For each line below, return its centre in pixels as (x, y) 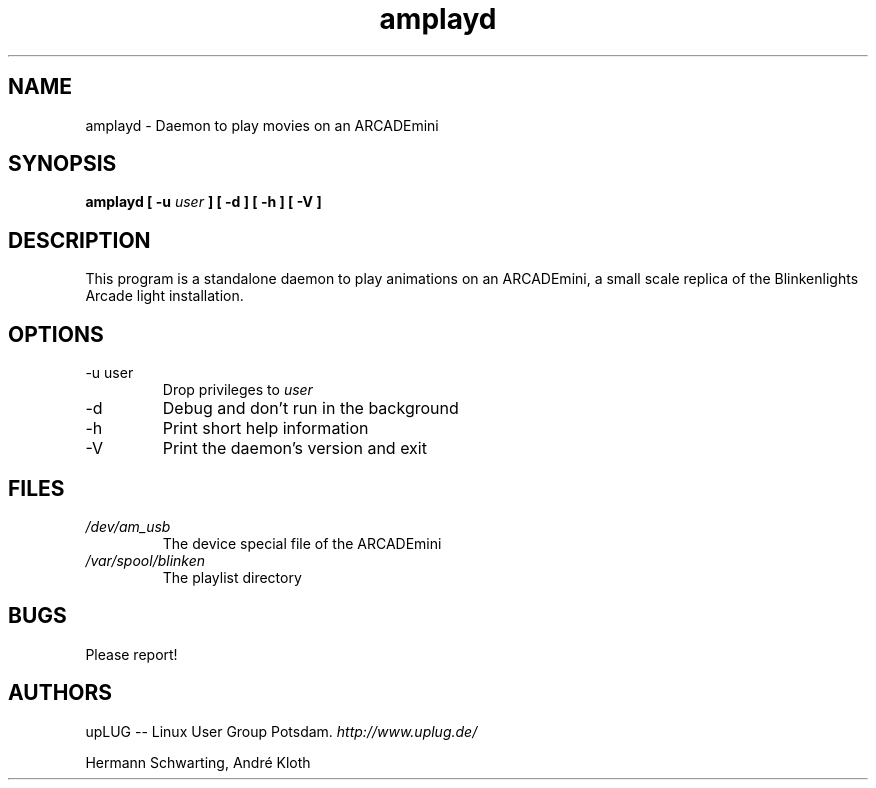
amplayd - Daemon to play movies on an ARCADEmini (262, 125)
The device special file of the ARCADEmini (302, 543)
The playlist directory (232, 577)
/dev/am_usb (128, 526)
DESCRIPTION (79, 240)
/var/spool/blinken (145, 560)
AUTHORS (60, 693)
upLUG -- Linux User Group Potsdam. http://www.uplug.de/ (281, 731)
